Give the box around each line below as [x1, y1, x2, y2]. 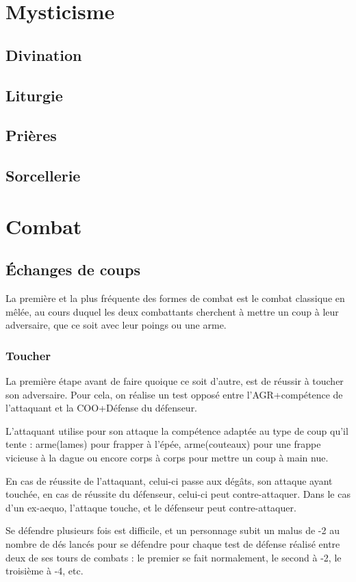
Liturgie [5, 84, 63, 105]
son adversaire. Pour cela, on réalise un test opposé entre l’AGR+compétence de [5, 387, 343, 401]
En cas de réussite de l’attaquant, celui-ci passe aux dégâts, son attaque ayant [5, 473, 333, 488]
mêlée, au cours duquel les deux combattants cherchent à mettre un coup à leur [5, 304, 339, 318]
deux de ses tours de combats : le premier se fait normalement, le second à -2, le [5, 550, 342, 564]
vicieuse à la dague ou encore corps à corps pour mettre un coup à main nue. [5, 451, 329, 465]
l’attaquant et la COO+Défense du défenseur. [5, 401, 198, 415]
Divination [5, 44, 82, 65]
